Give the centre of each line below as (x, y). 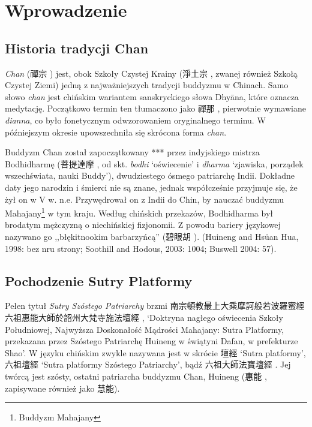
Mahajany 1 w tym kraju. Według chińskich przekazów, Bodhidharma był (139, 212)
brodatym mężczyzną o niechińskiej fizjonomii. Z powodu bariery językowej (143, 225)
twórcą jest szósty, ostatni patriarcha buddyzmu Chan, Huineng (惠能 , (136, 376)
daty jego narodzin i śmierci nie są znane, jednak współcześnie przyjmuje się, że (151, 187)
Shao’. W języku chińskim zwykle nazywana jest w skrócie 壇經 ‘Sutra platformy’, (155, 352)
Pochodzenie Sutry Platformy (99, 280)
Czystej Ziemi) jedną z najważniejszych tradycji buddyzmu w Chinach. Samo (147, 85)
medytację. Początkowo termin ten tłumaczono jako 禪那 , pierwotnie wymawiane (155, 108)
